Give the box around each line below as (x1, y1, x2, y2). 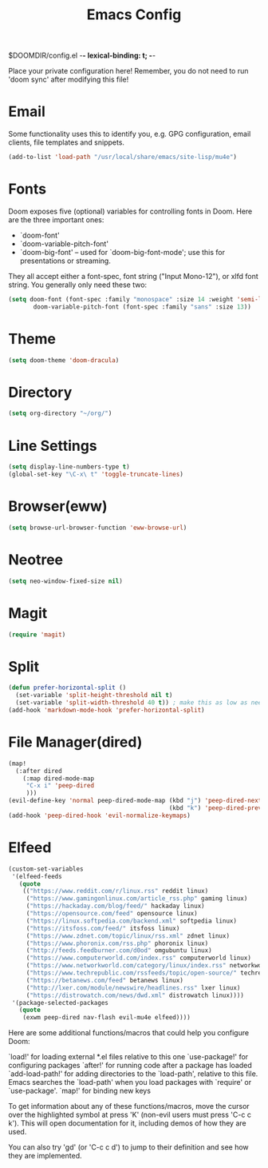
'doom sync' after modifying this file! (8, 74, 129, 85)
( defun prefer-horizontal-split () (8, 684, 127, 692)
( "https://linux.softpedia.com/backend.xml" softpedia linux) (26, 917, 238, 925)
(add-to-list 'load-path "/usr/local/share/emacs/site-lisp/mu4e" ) (8, 153, 238, 161)
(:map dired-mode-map (22, 774, 94, 783)
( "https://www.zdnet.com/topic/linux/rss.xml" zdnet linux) (26, 931, 230, 940)
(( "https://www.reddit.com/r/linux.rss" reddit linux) (22, 887, 209, 895)
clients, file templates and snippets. (8, 138, 125, 147)
